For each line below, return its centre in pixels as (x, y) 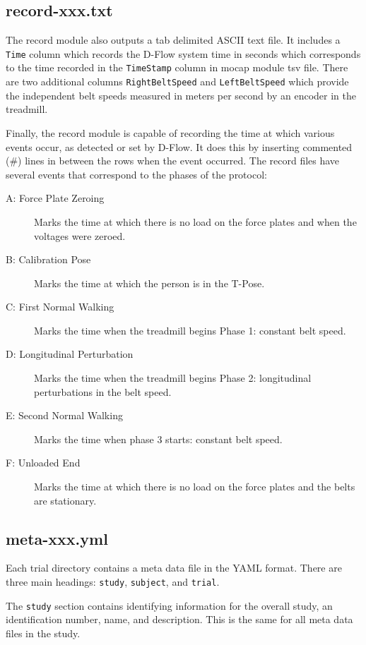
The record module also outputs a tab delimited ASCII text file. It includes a (173, 40)
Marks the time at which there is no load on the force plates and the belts (195, 487)
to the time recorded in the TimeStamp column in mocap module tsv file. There (177, 67)
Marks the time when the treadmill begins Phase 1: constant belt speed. (190, 330)
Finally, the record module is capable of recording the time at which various (170, 132)
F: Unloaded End (43, 463)
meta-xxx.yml (57, 538)
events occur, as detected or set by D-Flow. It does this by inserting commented (179, 146)
